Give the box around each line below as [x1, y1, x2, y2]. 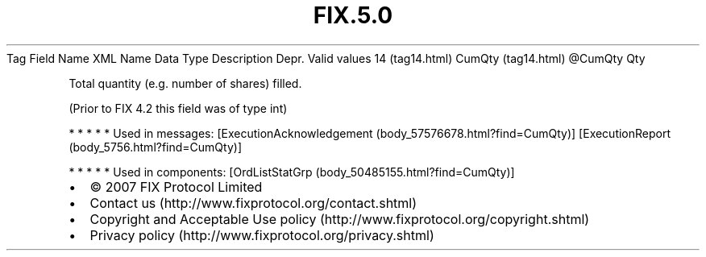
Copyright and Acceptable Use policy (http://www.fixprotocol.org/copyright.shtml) [89, 210, 590, 227]
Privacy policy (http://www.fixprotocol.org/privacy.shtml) [89, 226, 434, 243]
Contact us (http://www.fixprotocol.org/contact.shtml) [89, 194, 417, 211]
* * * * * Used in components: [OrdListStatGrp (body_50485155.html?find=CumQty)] [69, 164, 515, 179]
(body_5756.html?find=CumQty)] [69, 139, 243, 154]
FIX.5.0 [313, 2, 393, 29]
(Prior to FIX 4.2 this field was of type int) [69, 101, 288, 115]
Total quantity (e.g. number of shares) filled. [69, 76, 302, 90]
